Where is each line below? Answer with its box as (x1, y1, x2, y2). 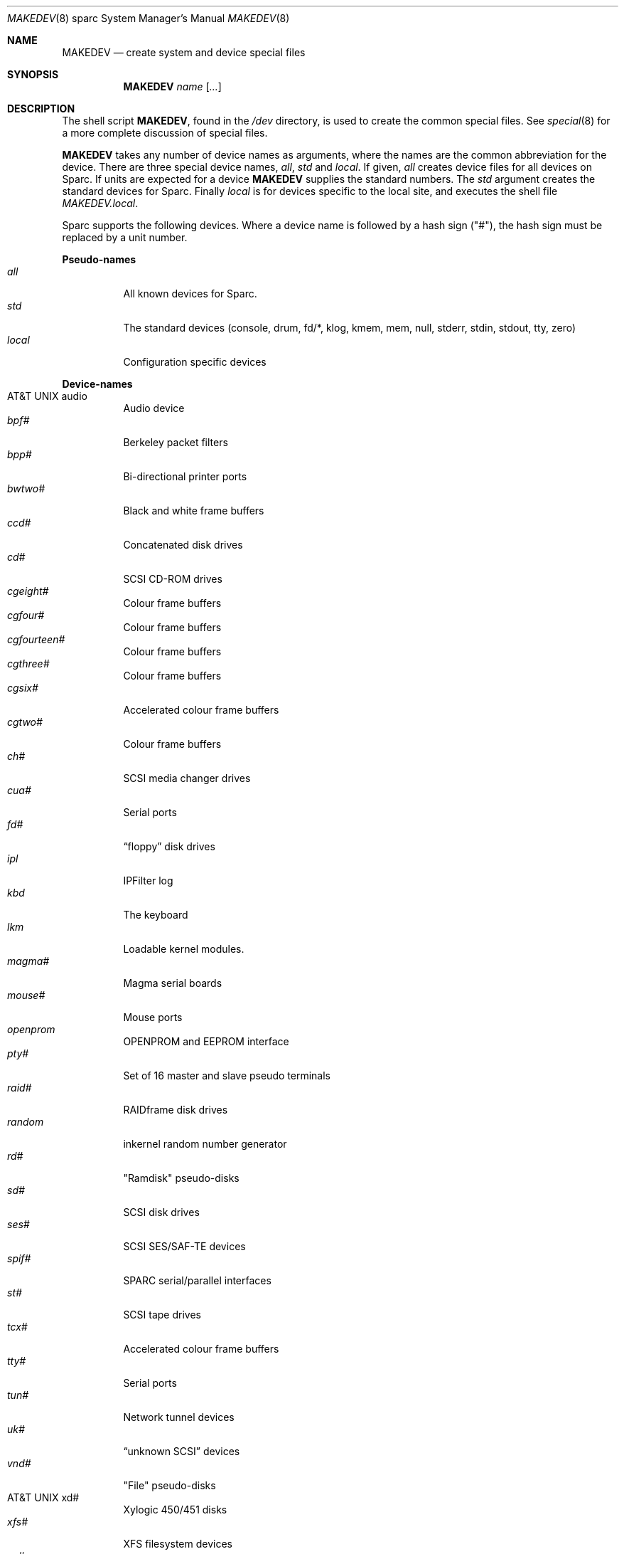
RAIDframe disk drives (123, 1104, 228, 1116)
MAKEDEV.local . (62, 197, 139, 209)
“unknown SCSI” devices (123, 1445, 240, 1457)
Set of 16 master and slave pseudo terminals (123, 1069, 330, 1082)
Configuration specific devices (123, 356, 267, 368)
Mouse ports (123, 1011, 183, 1023)
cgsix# (7, 682, 38, 694)
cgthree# (7, 657, 50, 670)
